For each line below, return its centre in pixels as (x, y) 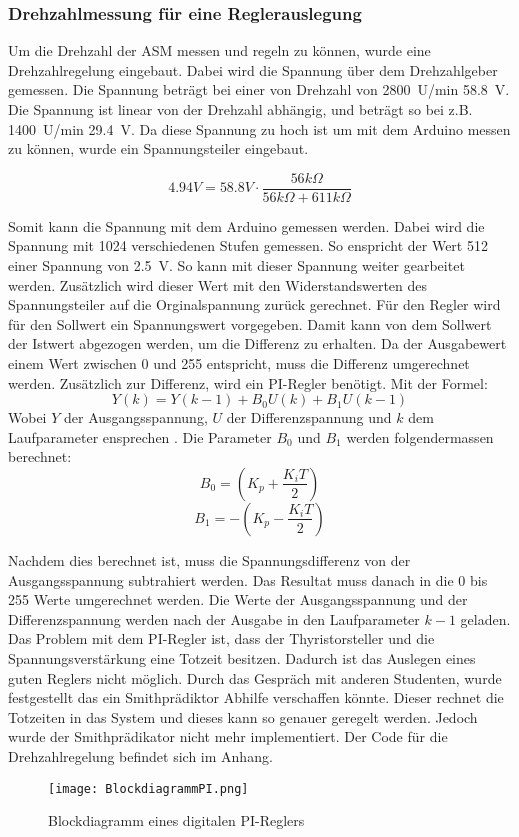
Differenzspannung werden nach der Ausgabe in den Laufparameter (214, 618)
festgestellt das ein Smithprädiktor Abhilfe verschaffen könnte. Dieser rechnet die (256, 697)
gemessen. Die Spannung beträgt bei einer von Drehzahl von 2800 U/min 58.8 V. (259, 89)
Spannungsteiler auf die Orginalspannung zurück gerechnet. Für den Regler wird (254, 304)
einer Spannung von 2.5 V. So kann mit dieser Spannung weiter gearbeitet (236, 265)
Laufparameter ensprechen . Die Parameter (140, 436)
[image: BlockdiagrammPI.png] (148, 788)
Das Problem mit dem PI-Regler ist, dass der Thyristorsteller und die (221, 638)
